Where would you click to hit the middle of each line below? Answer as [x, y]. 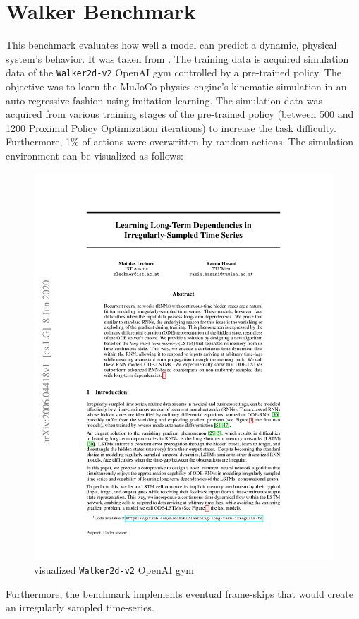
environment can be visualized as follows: [95, 155]
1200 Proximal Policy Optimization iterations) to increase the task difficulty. [171, 127]
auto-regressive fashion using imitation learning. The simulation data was [164, 100]
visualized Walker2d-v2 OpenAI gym [114, 570]
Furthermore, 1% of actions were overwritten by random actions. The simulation [180, 142]
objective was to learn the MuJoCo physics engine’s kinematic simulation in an [176, 86]
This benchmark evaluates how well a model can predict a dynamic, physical [171, 45]
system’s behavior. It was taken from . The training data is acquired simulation [177, 58]
